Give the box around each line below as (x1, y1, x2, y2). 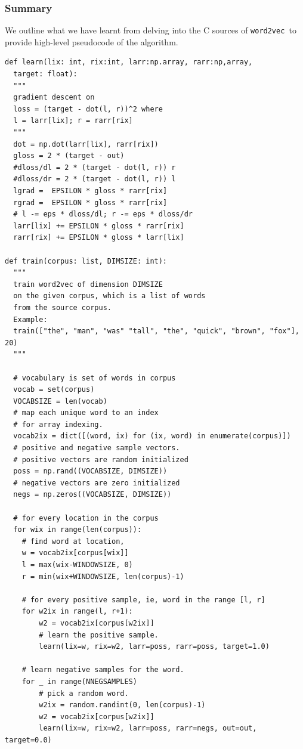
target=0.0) (5, 735, 52, 744)
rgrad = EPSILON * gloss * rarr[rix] (13, 198, 168, 207)
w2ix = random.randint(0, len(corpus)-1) (39, 701, 206, 710)
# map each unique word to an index (13, 408, 159, 417)
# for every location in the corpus (13, 513, 159, 522)
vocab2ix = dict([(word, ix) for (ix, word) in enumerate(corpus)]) (13, 432, 291, 441)
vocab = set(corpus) (13, 385, 95, 394)
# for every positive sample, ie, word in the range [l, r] (21, 595, 265, 604)
